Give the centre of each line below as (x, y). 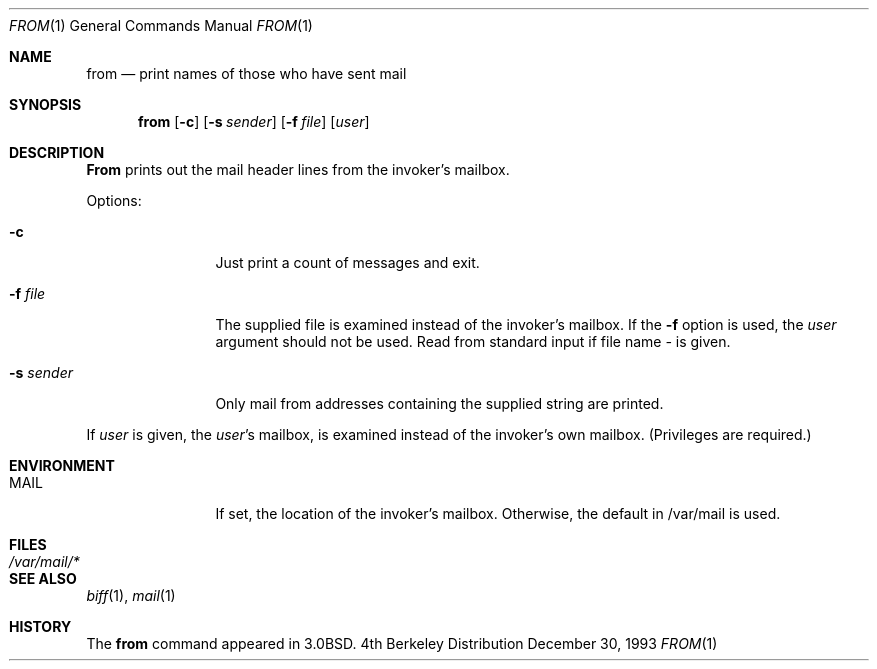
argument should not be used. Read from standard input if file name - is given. (473, 341)
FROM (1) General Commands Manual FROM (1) (161, 25)
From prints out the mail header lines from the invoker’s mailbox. (298, 169)
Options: (114, 200)
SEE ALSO (43, 578)
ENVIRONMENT (62, 465)
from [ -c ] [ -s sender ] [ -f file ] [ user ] (254, 121)
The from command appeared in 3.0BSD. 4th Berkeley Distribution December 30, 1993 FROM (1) (402, 643)
